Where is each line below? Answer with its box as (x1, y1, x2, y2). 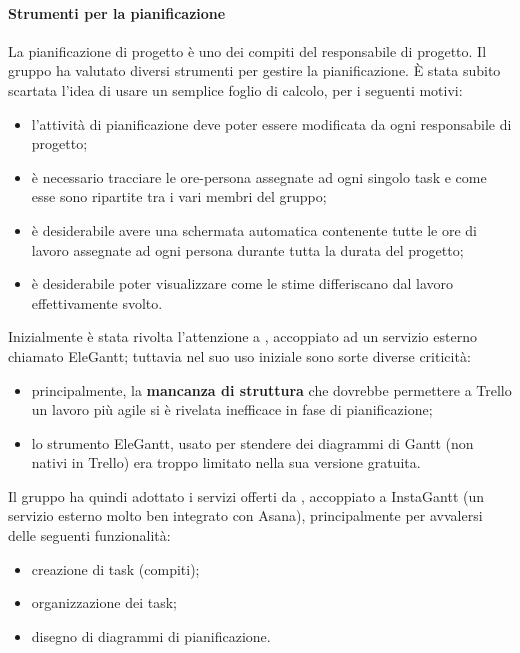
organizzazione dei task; (31, 592, 177, 613)
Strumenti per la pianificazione (8, 2, 226, 23)
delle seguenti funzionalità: (8, 525, 171, 546)
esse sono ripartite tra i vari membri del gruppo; (31, 186, 327, 207)
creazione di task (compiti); (31, 558, 200, 579)
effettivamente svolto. (31, 292, 163, 313)
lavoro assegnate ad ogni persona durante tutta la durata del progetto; (31, 239, 464, 260)
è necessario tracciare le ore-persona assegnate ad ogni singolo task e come (31, 166, 487, 187)
